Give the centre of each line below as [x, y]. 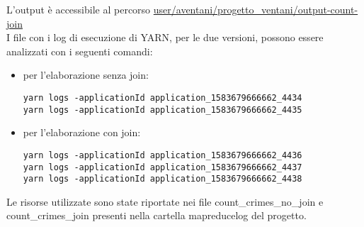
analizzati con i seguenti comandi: [80, 51]
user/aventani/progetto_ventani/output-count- [256, 9]
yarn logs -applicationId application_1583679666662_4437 [163, 167]
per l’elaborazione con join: [82, 132]
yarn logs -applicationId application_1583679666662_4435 [163, 110]
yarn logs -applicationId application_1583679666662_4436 [163, 155]
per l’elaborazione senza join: [86, 75]
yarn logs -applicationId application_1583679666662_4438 [163, 179]
